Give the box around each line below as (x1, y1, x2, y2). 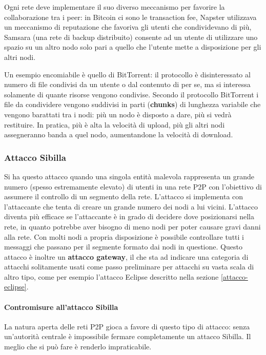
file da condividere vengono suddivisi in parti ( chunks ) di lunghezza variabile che (4, 99, 261, 110)
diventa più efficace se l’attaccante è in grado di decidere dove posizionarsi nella (4, 211, 254, 222)
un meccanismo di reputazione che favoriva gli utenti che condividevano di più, (4, 22, 252, 32)
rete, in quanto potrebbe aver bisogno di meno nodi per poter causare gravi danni (4, 221, 261, 232)
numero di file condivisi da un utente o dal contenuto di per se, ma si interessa (4, 79, 251, 90)
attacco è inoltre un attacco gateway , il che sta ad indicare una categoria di (4, 251, 249, 262)
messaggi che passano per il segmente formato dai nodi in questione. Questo (4, 241, 242, 252)
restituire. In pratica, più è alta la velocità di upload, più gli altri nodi (4, 119, 225, 130)
